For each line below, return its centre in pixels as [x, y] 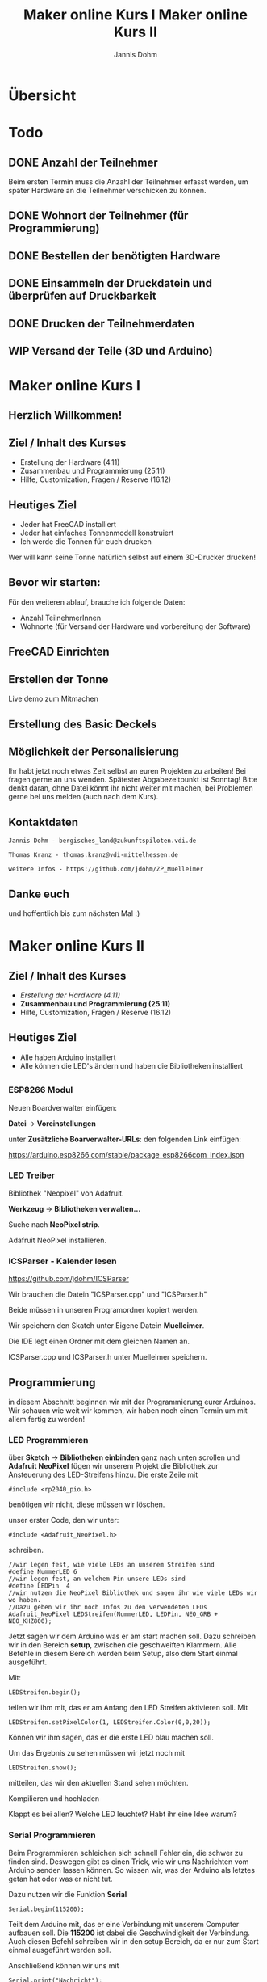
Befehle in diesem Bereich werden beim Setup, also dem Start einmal [123, 1654]
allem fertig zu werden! [47, 1419]
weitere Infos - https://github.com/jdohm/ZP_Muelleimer [106, 869]
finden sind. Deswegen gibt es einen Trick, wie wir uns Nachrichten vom [129, 1862]
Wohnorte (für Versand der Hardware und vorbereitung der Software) [136, 626]
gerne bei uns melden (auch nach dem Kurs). [83, 797]
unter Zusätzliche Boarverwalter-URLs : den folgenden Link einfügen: [125, 1139]
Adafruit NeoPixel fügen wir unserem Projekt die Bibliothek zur [114, 1466]
